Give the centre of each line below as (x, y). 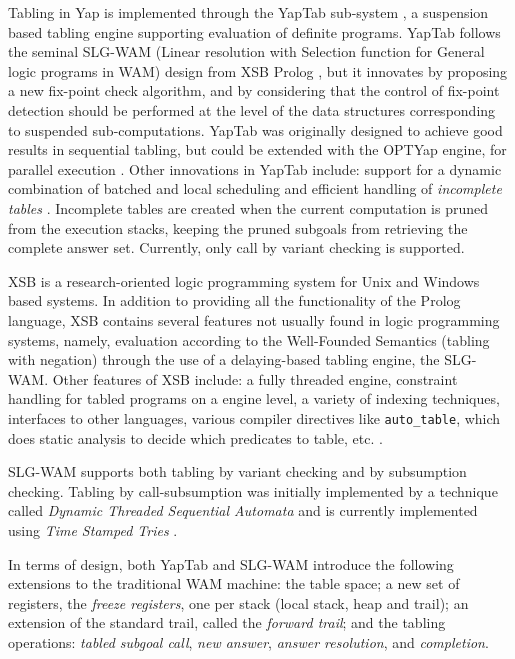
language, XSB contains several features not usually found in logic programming (254, 319)
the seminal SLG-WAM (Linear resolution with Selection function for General (246, 51)
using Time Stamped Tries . (93, 529)
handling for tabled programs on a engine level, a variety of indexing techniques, (254, 398)
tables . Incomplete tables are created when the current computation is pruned (248, 207)
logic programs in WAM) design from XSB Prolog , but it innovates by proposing (258, 70)
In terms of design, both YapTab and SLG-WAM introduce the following (231, 563)
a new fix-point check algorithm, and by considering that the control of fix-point (254, 90)
